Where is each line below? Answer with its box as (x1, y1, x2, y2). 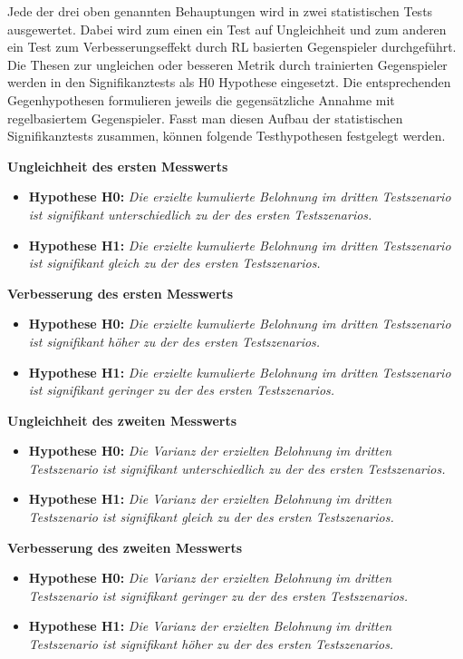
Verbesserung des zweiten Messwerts (7, 537, 242, 556)
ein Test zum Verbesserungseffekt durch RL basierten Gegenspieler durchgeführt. (7, 37, 457, 56)
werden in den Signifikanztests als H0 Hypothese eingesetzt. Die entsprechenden (7, 73, 451, 92)
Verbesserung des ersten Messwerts (7, 283, 234, 302)
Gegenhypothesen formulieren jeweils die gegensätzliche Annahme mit (7, 90, 395, 109)
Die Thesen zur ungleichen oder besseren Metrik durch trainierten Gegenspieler (7, 54, 448, 74)
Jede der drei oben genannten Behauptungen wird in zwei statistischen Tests (7, 2, 433, 20)
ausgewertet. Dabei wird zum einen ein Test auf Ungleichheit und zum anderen (7, 19, 447, 38)
